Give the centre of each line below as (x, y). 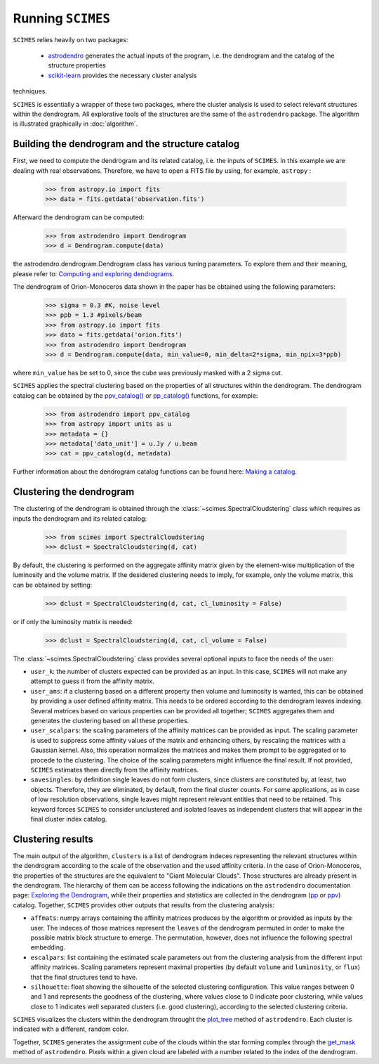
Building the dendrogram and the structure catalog (126, 144)
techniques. (30, 91)
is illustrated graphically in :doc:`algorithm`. (75, 124)
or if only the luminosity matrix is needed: (73, 621)
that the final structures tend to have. (84, 977)
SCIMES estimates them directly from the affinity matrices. (115, 770)
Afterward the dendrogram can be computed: (79, 217)
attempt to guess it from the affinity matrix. (92, 681)
